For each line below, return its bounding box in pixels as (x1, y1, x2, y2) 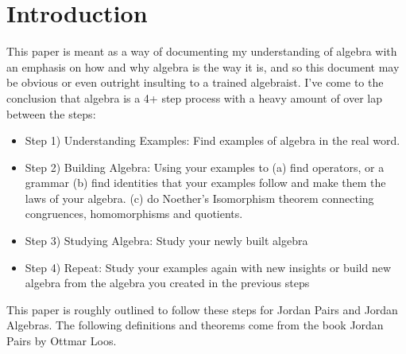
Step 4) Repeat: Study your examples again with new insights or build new (25, 259, 391, 275)
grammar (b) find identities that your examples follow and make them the (25, 174, 386, 191)
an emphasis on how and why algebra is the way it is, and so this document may (6, 58, 400, 75)
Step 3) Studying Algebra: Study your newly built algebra (25, 232, 308, 249)
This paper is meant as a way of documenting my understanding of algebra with (6, 43, 397, 60)
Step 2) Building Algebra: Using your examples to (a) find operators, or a (25, 158, 385, 175)
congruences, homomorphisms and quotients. (25, 205, 243, 222)
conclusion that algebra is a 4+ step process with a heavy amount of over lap (6, 89, 382, 106)
